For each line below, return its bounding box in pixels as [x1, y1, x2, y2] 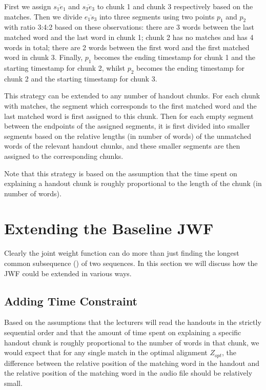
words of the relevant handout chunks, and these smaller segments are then [4, 140, 240, 151]
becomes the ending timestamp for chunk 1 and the [94, 52, 255, 63]
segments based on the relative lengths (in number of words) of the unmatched [4, 130, 251, 141]
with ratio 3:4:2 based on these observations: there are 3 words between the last [4, 22, 254, 32]
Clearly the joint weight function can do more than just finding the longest [4, 248, 239, 258]
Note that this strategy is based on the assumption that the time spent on [4, 168, 237, 178]
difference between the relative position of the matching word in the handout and [4, 357, 259, 368]
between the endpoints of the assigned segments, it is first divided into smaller [4, 120, 250, 131]
